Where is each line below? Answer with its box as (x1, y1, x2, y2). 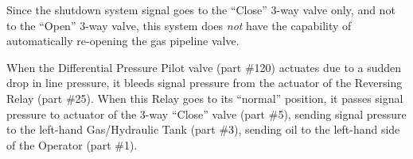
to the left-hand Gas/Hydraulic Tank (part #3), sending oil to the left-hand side (6, 121, 400, 138)
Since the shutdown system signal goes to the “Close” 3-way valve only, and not (6, 2, 395, 17)
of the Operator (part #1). (6, 136, 138, 153)
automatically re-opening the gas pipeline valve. (6, 32, 240, 49)
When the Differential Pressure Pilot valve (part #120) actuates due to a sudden (6, 59, 402, 75)
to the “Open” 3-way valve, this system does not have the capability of (6, 17, 352, 33)
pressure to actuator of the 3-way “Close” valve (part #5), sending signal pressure (6, 105, 407, 122)
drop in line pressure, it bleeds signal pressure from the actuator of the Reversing (6, 74, 403, 91)
